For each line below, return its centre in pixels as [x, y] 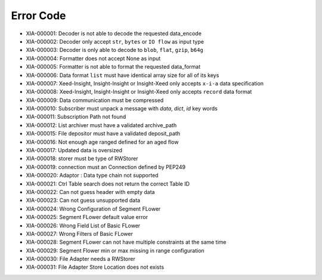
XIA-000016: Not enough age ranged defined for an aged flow [102, 142]
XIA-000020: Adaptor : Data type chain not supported [92, 176]
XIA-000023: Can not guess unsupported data [83, 201]
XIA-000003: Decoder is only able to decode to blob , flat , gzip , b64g [115, 50]
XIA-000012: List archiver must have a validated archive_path [101, 125]
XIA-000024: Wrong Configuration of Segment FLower [93, 208]
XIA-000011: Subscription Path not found [76, 117]
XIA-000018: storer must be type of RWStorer [82, 159]
